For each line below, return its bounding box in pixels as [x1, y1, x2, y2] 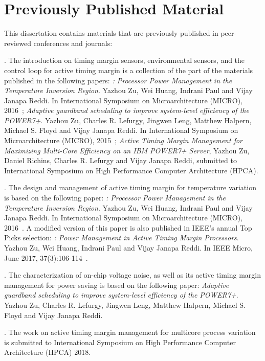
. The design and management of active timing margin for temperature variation [4, 182, 256, 193]
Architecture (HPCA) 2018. [4, 347, 91, 357]
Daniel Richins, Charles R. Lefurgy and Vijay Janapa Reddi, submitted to [4, 155, 237, 166]
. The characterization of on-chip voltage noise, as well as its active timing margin [4, 269, 261, 280]
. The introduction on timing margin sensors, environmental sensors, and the [4, 55, 245, 65]
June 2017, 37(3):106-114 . [4, 252, 88, 263]
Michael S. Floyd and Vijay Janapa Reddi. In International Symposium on [4, 125, 238, 136]
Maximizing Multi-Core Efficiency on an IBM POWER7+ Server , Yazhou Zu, [4, 145, 250, 155]
